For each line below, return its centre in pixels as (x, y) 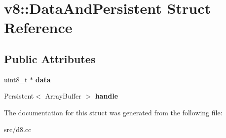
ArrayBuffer (63, 96)
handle (107, 96)
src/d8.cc (18, 129)
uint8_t (16, 79)
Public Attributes (50, 58)
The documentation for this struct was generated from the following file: (113, 112)
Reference (38, 27)
